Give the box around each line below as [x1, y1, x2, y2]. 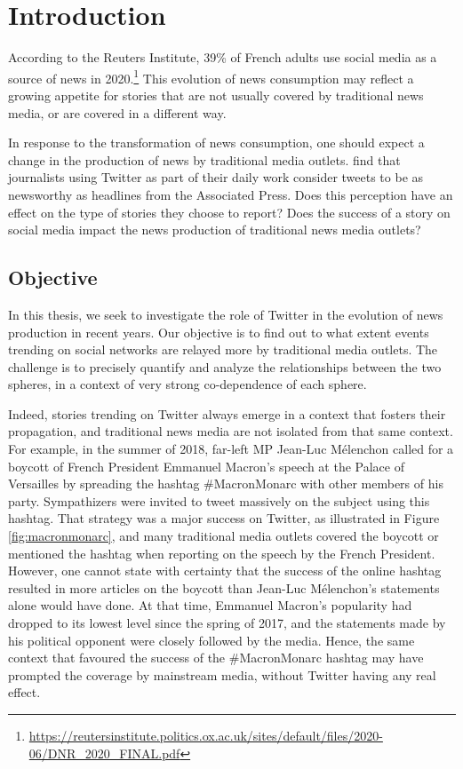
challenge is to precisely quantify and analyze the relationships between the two [8, 357, 442, 376]
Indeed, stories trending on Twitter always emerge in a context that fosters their [8, 404, 446, 423]
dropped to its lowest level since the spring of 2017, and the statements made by [8, 614, 446, 632]
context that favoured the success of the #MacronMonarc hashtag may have [8, 648, 424, 667]
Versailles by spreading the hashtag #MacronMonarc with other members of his [8, 474, 443, 493]
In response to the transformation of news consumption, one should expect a [8, 133, 425, 152]
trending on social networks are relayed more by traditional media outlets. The [8, 340, 438, 359]
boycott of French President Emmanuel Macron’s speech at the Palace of [8, 456, 404, 475]
